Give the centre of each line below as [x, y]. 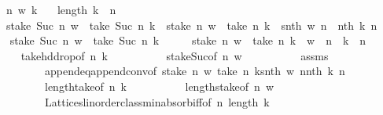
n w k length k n [61, 9]
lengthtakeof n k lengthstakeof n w [159, 86]
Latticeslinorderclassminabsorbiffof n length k [157, 101]
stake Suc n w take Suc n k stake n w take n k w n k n [188, 40]
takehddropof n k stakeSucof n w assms [175, 55]
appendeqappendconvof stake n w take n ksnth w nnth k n [195, 71]
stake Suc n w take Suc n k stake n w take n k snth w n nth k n [191, 25]
